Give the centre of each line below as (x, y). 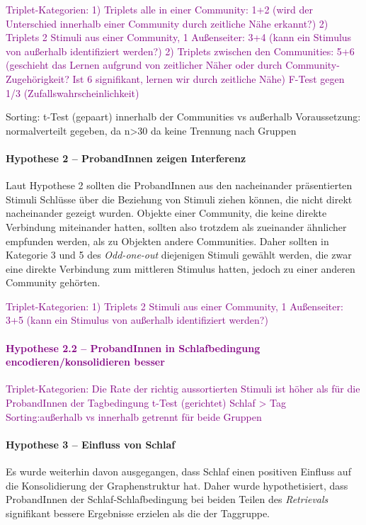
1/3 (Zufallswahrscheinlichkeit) (73, 92)
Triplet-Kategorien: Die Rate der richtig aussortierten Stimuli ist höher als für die (183, 389)
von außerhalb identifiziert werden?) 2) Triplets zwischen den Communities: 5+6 (180, 51)
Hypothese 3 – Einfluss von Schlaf (91, 444)
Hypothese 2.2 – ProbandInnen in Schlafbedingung (133, 348)
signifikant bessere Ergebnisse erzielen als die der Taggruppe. (138, 513)
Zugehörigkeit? (38, 78)
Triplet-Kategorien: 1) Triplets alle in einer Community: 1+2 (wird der (159, 9)
